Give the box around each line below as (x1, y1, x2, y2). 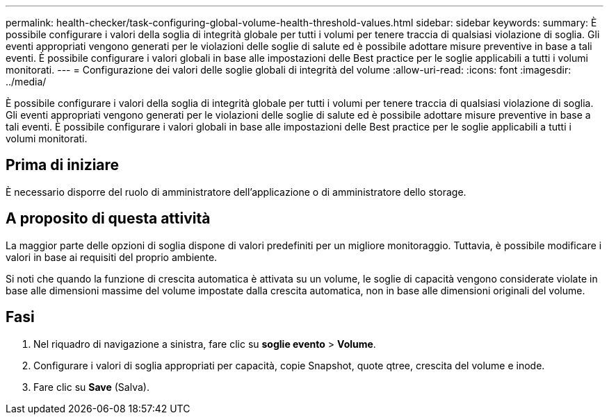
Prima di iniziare (6, 156, 120, 174)
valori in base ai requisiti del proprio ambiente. (6, 251, 218, 263)
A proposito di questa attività (6, 210, 211, 228)
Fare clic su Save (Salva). (33, 380, 149, 393)
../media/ (6, 76, 47, 87)
